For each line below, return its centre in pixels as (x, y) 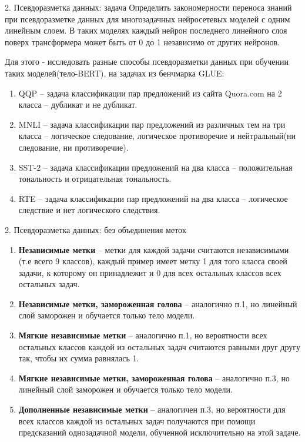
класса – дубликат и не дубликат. (78, 104)
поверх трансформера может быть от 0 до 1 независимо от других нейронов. (143, 41)
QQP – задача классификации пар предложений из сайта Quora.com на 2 (150, 93)
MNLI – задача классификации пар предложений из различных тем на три (152, 124)
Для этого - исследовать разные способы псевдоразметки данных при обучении (147, 62)
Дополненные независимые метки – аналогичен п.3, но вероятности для (152, 409)
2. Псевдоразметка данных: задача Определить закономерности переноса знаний (148, 7)
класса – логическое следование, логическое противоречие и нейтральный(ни (157, 136)
